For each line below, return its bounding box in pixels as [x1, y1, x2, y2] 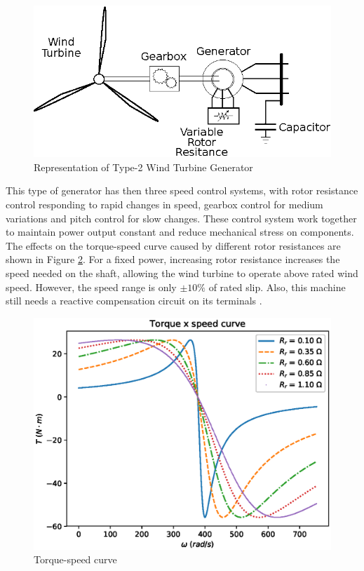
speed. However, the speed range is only [6, 279, 177, 294]
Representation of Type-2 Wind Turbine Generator [34, 159, 253, 174]
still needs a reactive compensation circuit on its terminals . [6, 293, 262, 308]
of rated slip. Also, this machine [208, 279, 346, 294]
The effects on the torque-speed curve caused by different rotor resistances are [6, 238, 341, 253]
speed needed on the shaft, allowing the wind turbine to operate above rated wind [6, 266, 358, 281]
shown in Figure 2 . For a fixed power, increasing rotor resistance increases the [6, 252, 340, 267]
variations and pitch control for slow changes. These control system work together [6, 210, 357, 225]
